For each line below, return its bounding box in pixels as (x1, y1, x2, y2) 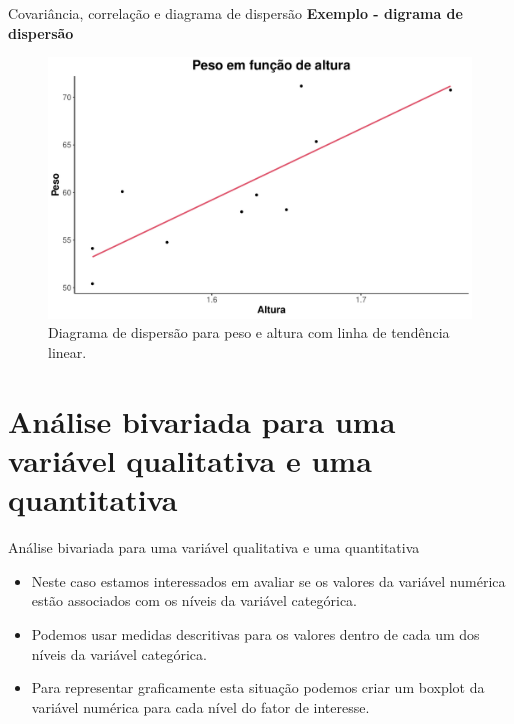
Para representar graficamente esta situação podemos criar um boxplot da (31, 677, 485, 698)
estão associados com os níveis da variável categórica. (31, 590, 357, 611)
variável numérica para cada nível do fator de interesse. (31, 696, 370, 717)
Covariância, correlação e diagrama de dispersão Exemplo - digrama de (8, 3, 463, 23)
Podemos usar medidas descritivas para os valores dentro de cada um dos (31, 623, 480, 644)
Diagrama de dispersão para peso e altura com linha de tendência (48, 322, 450, 343)
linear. (48, 342, 87, 363)
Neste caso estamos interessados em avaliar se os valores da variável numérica (31, 570, 506, 591)
